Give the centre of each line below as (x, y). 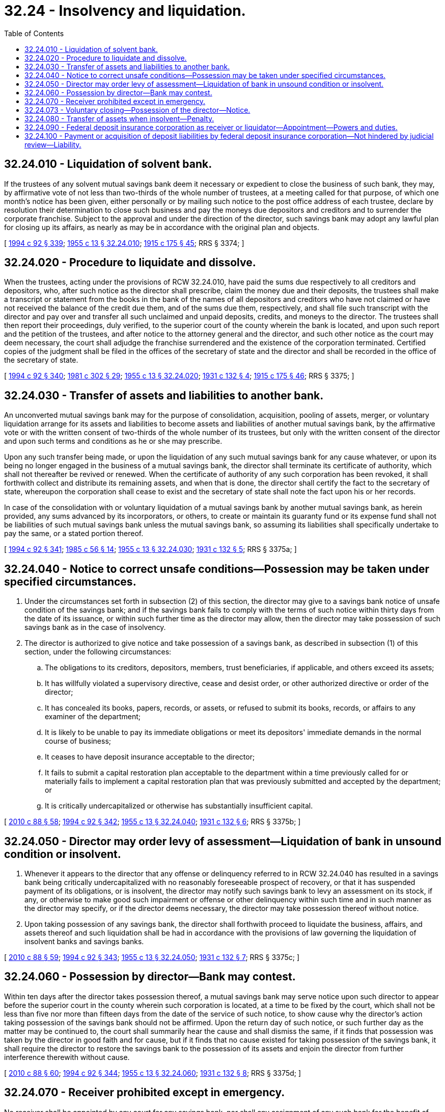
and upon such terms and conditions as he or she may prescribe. (113, 441)
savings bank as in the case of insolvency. (95, 627)
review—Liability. (53, 144)
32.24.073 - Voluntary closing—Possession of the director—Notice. (137, 110)
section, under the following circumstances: (98, 652)
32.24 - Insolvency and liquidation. (125, 11)
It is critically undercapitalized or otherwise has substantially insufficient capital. (179, 806)
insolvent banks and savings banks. (84, 941)
